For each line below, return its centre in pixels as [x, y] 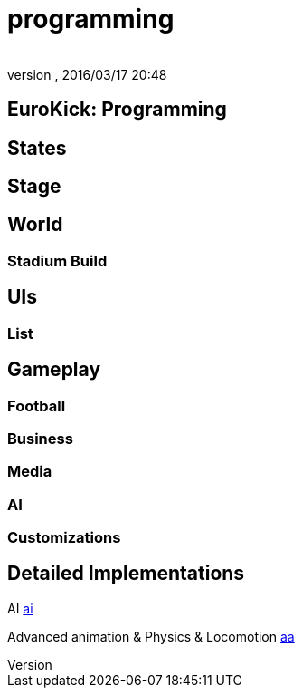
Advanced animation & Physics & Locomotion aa [151, 636]
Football [37, 405]
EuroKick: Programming [117, 110]
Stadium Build [57, 261]
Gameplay [54, 370]
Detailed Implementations [126, 574]
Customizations [64, 538]
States [37, 148]
